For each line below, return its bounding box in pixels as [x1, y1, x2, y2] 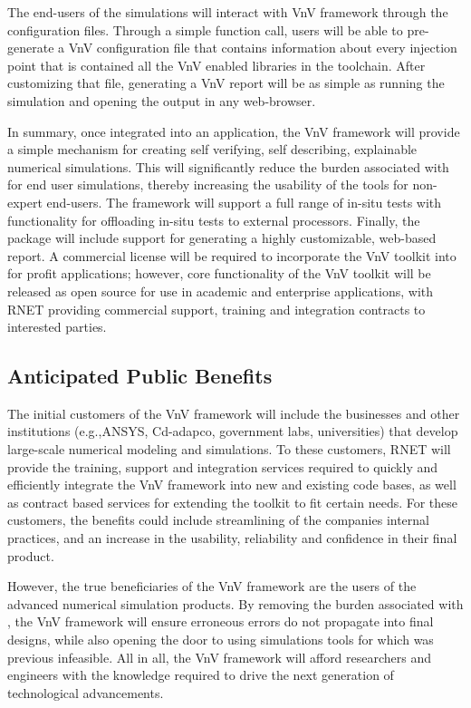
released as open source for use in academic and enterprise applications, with [7, 281, 434, 300]
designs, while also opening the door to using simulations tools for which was [7, 630, 434, 649]
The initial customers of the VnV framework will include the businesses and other [7, 403, 460, 422]
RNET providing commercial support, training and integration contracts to [7, 299, 426, 318]
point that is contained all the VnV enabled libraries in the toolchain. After [7, 55, 426, 74]
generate [7, 38, 54, 57]
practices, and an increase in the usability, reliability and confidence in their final [7, 529, 457, 548]
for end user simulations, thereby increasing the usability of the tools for [7, 175, 409, 194]
